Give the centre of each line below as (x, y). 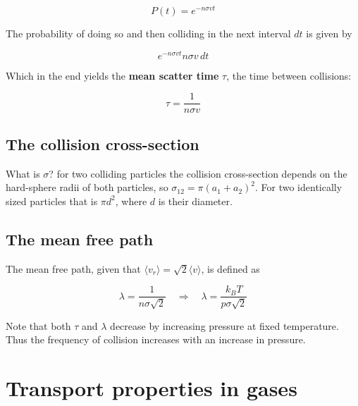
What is (23, 173)
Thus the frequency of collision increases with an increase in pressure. (156, 339)
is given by (329, 33)
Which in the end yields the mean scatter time (112, 75)
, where (131, 201)
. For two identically (299, 187)
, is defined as (230, 268)
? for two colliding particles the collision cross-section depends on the (198, 173)
